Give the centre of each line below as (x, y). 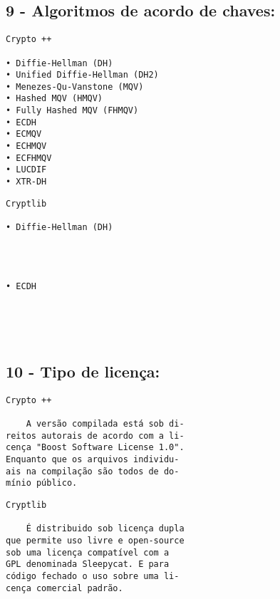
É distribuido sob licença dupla (105, 529)
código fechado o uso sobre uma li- (93, 576)
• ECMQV (24, 134)
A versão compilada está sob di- (105, 424)
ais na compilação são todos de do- (93, 471)
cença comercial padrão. (64, 588)
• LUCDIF (26, 170)
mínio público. (42, 483)
